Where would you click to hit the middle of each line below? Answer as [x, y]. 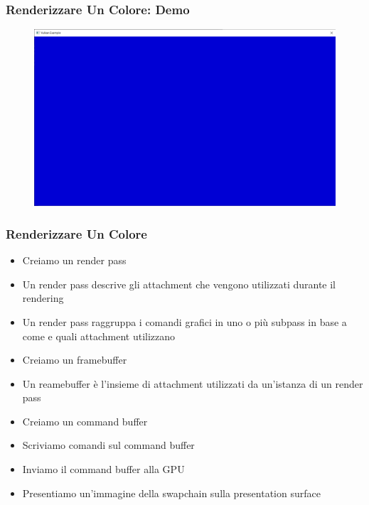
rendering [43, 298]
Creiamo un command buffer [85, 421]
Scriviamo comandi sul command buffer [108, 445]
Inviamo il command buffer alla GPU [103, 469]
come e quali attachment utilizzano [99, 336]
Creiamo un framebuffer [75, 360]
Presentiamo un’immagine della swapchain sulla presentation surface [171, 493]
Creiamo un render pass [74, 260]
